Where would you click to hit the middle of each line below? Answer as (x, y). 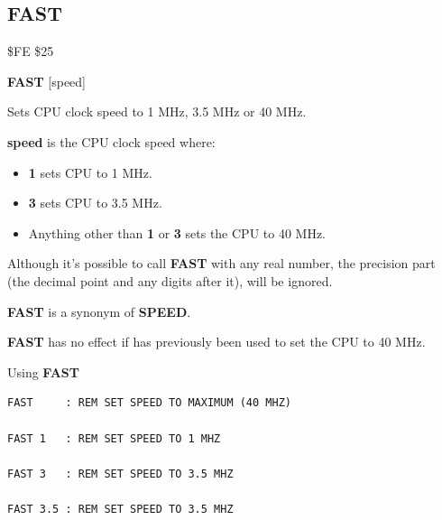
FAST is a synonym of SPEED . (99, 311)
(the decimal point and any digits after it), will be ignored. (170, 280)
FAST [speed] (47, 81)
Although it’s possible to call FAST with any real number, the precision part (221, 263)
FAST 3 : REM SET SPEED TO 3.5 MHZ (120, 474)
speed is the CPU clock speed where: (111, 141)
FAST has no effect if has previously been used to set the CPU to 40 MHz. (216, 342)
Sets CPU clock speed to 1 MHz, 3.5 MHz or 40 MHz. (157, 111)
